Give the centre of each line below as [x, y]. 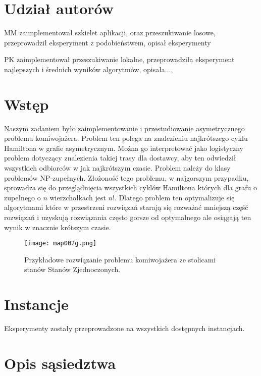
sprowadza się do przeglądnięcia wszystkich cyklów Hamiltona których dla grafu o [130, 187]
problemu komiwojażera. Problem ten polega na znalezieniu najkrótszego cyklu [126, 138]
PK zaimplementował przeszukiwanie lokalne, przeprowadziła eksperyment [119, 59]
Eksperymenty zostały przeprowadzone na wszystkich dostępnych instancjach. [124, 328]
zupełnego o [22, 197]
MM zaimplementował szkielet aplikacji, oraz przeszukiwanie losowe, [110, 33]
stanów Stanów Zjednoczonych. [72, 269]
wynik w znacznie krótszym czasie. [58, 227]
